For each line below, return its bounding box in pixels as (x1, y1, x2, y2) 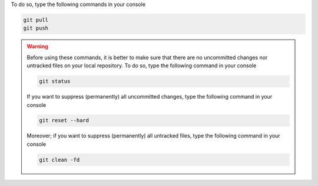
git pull (23, 17, 49, 23)
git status (39, 78, 71, 85)
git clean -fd (39, 156, 80, 163)
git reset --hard (39, 117, 90, 124)
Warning (26, 43, 48, 50)
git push (23, 25, 49, 32)
